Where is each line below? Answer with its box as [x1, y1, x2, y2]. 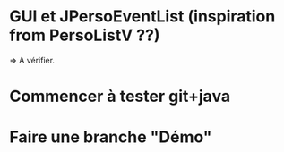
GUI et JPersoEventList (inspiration [9, 6, 276, 27]
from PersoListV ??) [9, 25, 160, 46]
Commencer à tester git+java [9, 87, 231, 106]
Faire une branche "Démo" [9, 127, 212, 148]
